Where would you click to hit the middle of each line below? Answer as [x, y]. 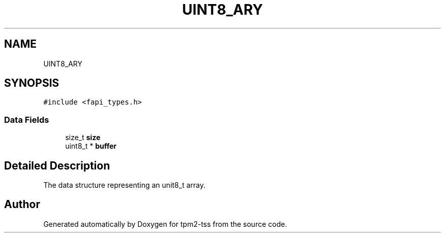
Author [22, 205]
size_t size [83, 138]
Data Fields [27, 120]
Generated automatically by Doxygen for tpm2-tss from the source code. [165, 224]
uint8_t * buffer [91, 146]
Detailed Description [57, 165]
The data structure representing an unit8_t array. [124, 185]
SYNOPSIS [32, 83]
